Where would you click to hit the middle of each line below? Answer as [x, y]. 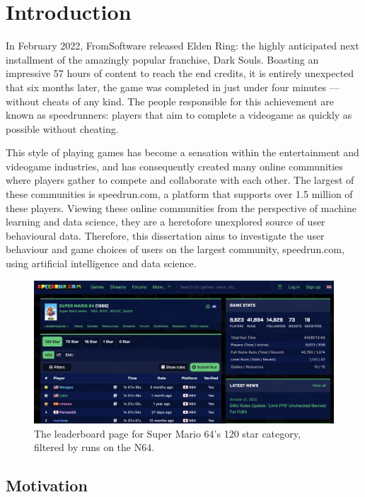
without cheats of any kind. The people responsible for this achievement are [170, 101]
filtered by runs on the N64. [94, 447]
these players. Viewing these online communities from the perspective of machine [181, 207]
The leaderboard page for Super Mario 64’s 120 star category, [167, 433]
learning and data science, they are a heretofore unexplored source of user [166, 222]
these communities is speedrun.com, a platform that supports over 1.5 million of [179, 194]
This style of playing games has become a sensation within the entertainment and [182, 152]
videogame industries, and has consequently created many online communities [174, 166]
